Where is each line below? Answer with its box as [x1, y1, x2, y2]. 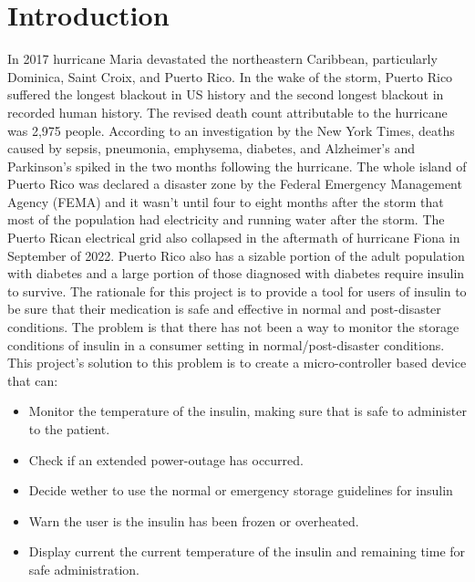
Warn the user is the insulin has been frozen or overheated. [28, 511, 359, 530]
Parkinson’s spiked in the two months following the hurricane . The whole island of [7, 156, 467, 175]
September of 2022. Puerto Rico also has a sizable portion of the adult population [7, 245, 465, 265]
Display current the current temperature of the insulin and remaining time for [28, 542, 466, 561]
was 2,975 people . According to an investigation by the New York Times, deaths [7, 120, 455, 140]
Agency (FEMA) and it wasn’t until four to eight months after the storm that [7, 192, 444, 211]
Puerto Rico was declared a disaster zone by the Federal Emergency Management [7, 174, 462, 193]
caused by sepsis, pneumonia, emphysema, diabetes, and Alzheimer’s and [7, 139, 416, 158]
